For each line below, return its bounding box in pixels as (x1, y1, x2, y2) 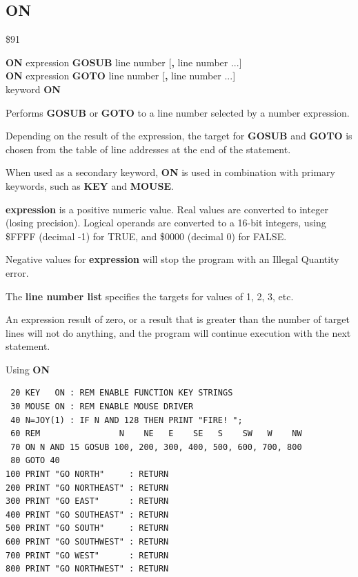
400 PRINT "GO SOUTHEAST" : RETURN (6, 509, 169, 520)
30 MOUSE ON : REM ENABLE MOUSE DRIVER (10, 402, 194, 412)
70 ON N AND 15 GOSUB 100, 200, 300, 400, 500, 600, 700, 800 (10, 442, 302, 452)
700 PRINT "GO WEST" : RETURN (6, 550, 169, 560)
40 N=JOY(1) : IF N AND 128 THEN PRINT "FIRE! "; (10, 415, 243, 425)
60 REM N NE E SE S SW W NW (10, 429, 302, 439)
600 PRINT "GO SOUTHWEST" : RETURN (6, 537, 169, 547)
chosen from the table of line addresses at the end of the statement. (6, 141, 291, 156)
